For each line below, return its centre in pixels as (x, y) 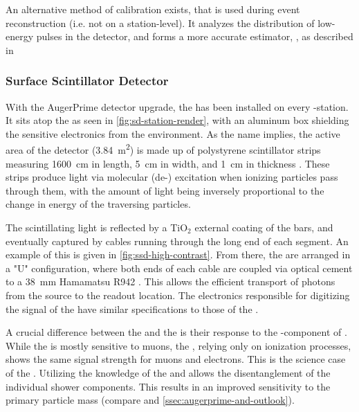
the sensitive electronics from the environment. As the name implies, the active (173, 133)
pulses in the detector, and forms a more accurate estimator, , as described (195, 36)
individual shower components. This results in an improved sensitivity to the (168, 386)
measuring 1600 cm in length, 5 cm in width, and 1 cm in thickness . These (168, 163)
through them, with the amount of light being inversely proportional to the (165, 190)
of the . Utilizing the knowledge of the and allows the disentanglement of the (168, 372)
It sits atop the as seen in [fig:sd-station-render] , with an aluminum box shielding (177, 120)
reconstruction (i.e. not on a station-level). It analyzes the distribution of (160, 23)
